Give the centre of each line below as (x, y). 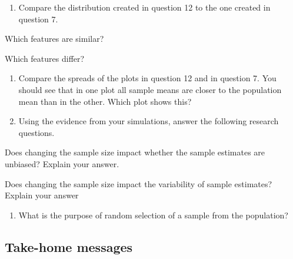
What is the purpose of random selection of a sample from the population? (153, 215)
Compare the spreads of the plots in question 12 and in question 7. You (147, 78)
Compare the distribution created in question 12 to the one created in (144, 7)
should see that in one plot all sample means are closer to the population (150, 89)
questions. (36, 132)
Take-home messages (69, 246)
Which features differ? (45, 58)
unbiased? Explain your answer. (62, 163)
